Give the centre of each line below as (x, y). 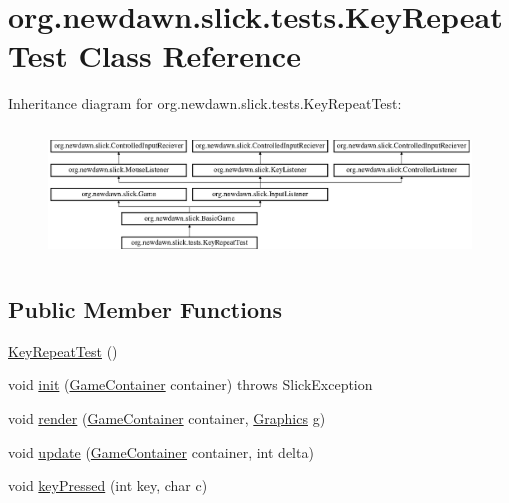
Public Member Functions (145, 309)
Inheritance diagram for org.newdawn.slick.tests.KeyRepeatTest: (205, 103)
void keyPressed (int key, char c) (108, 485)
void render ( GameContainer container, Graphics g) (167, 418)
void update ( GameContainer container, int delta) (161, 451)
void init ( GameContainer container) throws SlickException (190, 384)
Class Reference (189, 55)
